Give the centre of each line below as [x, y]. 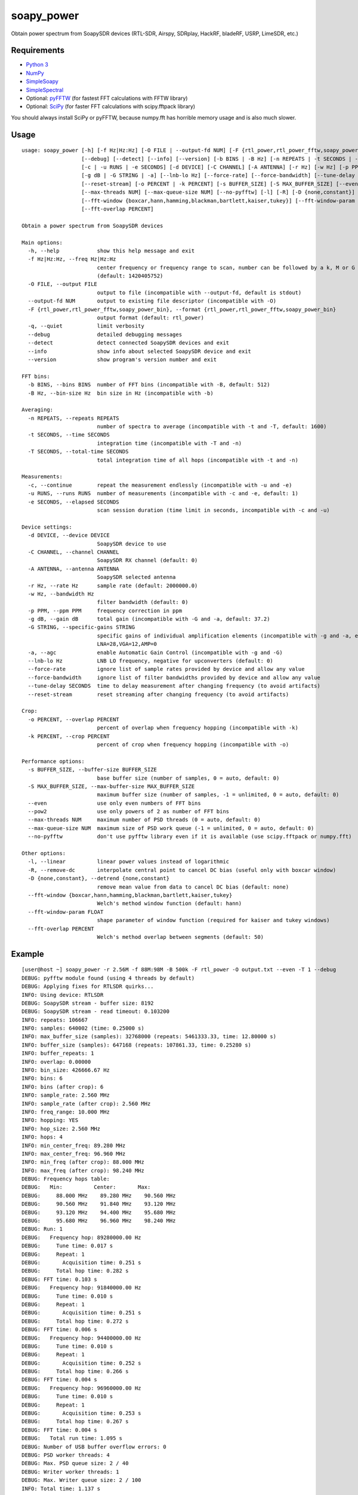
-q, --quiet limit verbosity [86, 326]
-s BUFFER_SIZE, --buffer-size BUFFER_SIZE [92, 770]
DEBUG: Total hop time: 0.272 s [75, 1321]
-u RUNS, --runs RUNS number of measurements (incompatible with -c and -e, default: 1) [163, 494]
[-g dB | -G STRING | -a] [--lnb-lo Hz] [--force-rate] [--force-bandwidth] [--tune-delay [218, 176]
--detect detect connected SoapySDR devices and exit [129, 343]
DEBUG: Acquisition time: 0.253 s [81, 1413]
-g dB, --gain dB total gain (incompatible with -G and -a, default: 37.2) [149, 619]
